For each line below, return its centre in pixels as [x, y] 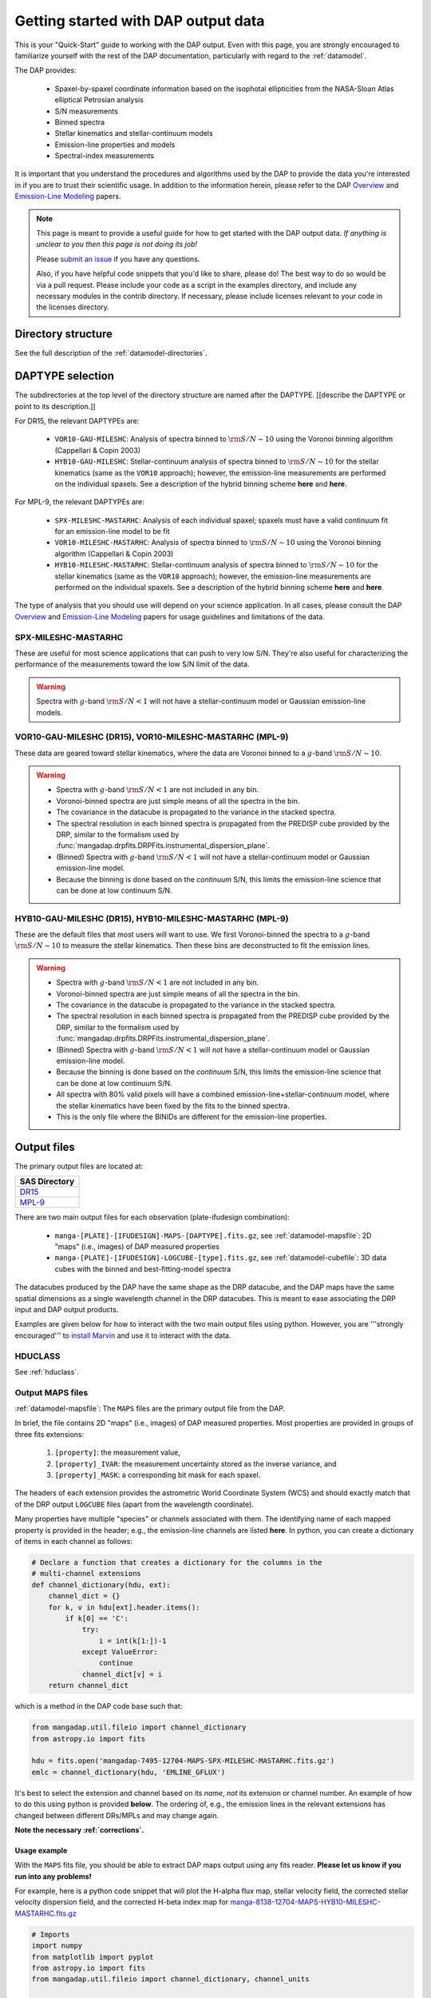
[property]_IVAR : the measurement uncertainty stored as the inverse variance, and [196, 1463]
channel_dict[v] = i [122, 1674]
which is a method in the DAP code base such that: [99, 1706]
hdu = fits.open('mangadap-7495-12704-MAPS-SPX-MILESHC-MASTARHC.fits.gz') [183, 1761]
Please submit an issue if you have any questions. [118, 259]
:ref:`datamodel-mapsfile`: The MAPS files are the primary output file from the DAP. [150, 1409]
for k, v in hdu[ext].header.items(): [124, 1607]
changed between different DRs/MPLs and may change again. [117, 1815]
